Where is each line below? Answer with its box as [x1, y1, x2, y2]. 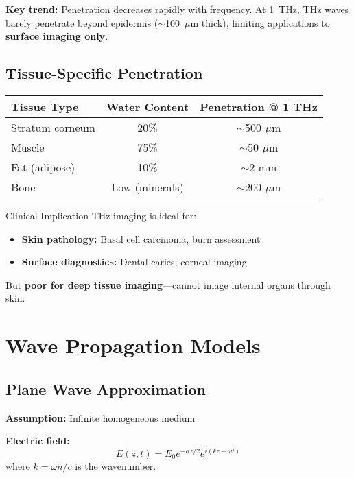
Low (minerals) [111, 178, 184, 195]
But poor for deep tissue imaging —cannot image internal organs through [5, 277, 331, 291]
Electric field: [5, 433, 70, 448]
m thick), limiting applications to [190, 15, 330, 29]
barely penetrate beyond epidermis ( [5, 15, 158, 29]
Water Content [106, 98, 189, 115]
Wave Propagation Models [5, 331, 261, 359]
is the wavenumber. [75, 458, 156, 473]
